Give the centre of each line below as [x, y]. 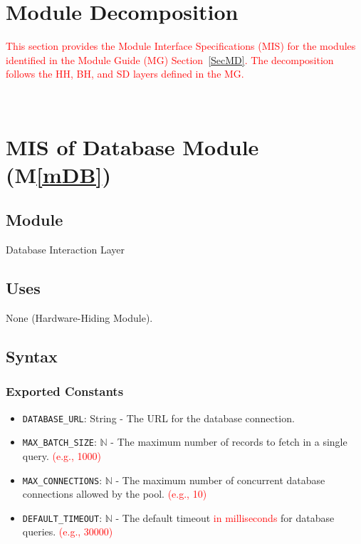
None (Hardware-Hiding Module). [79, 318]
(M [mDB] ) [58, 174]
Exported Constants [65, 391]
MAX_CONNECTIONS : [62, 480]
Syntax [32, 356]
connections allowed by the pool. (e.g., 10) [115, 494]
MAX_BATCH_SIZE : [59, 442]
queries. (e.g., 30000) [68, 532]
